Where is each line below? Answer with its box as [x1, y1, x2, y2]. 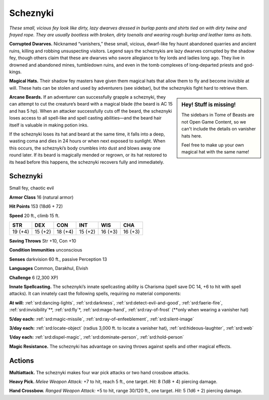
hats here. [181, 133, 202, 139]
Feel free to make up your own [181, 142, 244, 148]
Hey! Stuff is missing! [181, 101, 236, 108]
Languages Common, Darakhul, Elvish [9, 266, 88, 271]
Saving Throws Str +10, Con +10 [9, 238, 77, 244]
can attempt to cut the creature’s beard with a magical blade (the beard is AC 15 [9, 101, 173, 107]
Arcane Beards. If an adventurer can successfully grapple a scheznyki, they [9, 94, 166, 100]
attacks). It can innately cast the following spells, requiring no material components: [9, 290, 181, 296]
